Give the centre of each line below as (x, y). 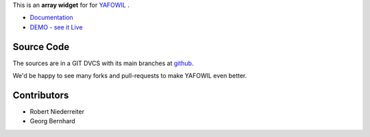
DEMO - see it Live (56, 27)
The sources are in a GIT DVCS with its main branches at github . (103, 63)
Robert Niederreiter (57, 111)
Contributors (41, 95)
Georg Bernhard (52, 121)
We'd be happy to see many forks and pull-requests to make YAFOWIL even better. (130, 76)
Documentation (51, 18)
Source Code (41, 47)
